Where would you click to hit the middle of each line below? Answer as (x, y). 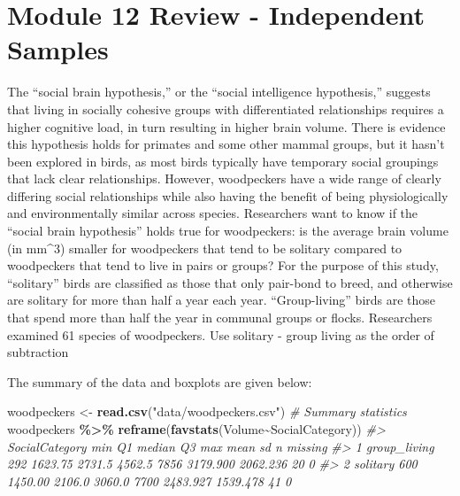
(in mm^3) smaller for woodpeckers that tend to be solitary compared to (205, 248)
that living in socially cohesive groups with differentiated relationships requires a (226, 108)
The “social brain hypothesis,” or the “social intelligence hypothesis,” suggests (219, 92)
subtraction (38, 352)
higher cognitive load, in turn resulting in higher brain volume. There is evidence (226, 126)
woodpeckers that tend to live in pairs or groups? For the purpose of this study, (223, 265)
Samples (58, 49)
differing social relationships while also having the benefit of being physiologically (228, 195)
